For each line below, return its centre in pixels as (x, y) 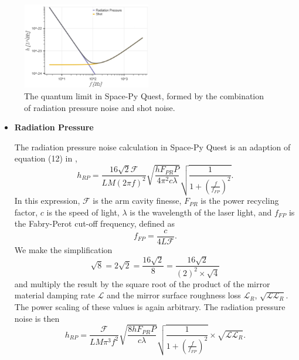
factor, (26, 212)
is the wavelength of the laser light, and (201, 212)
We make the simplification (63, 249)
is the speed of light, (83, 212)
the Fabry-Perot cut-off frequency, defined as (95, 223)
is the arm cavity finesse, (137, 201)
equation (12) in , (46, 158)
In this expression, (47, 201)
